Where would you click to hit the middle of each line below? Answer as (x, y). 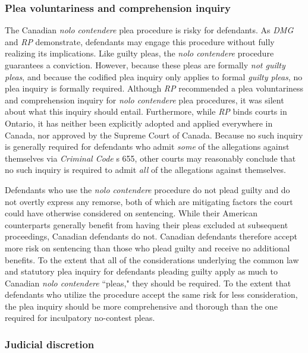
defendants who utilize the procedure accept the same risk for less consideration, (151, 294)
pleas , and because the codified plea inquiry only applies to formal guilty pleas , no (154, 76)
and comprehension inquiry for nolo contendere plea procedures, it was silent (144, 100)
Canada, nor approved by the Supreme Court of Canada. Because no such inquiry (154, 135)
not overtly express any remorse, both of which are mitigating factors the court (149, 201)
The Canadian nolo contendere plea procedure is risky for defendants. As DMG (149, 30)
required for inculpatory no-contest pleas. (80, 318)
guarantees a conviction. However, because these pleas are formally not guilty (145, 65)
